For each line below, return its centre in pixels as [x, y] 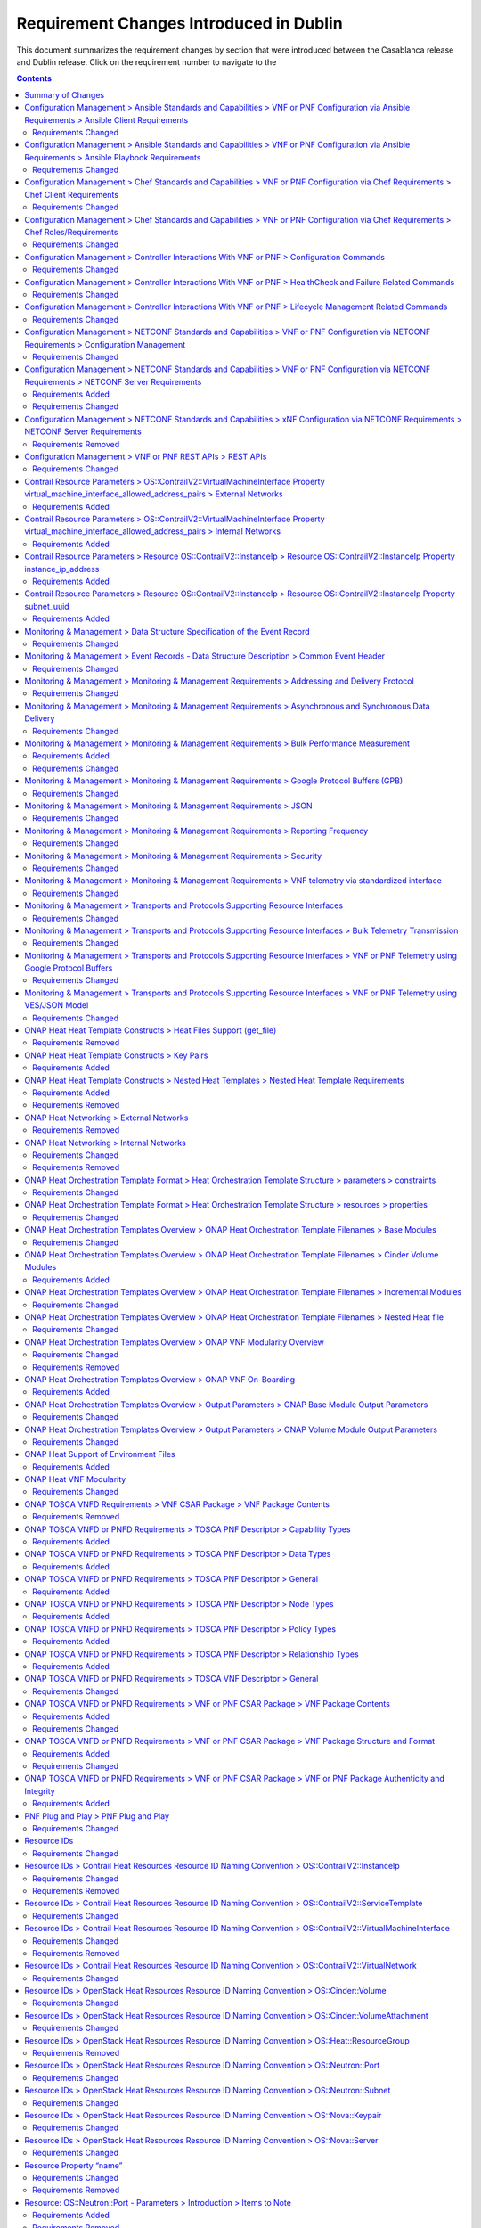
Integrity [40, 1790]
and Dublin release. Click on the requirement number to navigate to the [147, 61]
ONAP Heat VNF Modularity [75, 1479]
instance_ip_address [62, 569]
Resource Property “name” [73, 2165]
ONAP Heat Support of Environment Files [100, 1454]
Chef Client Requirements [72, 194]
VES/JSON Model [57, 1005]
